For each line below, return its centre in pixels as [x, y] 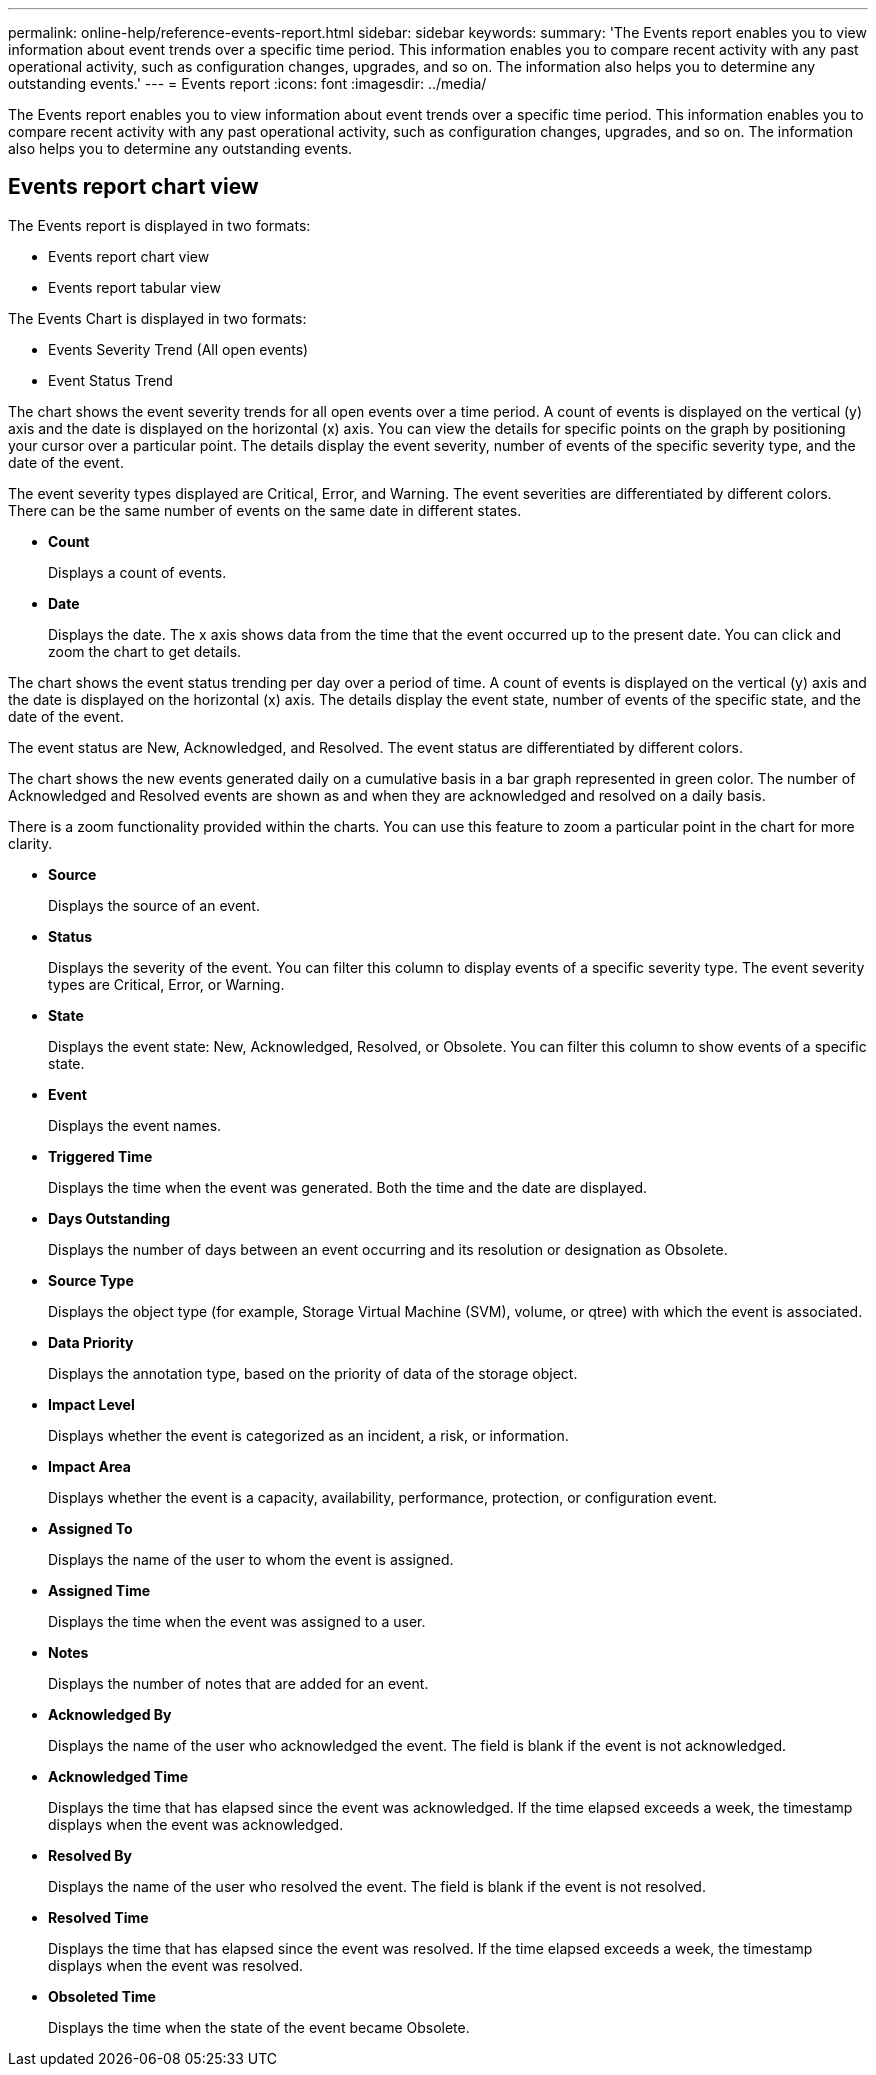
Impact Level [91, 1404]
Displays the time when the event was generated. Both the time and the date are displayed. [348, 1187]
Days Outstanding [109, 1218]
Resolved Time [98, 1917]
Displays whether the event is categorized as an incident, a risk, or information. [308, 1435]
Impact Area [89, 1466]
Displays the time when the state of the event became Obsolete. [259, 2027]
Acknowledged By [110, 1714]
